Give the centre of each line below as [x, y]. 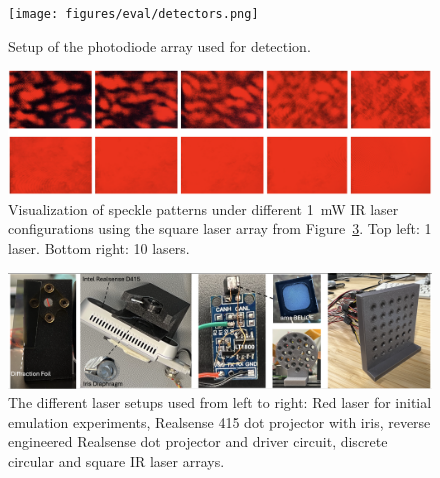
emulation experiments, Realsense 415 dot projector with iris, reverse [219, 421]
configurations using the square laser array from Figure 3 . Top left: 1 [220, 228]
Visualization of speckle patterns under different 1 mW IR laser [203, 208]
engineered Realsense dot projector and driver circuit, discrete [198, 441]
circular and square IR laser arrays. [116, 460]
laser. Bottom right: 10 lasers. [99, 248]
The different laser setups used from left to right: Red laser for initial [220, 402]
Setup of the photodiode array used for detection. [159, 45]
